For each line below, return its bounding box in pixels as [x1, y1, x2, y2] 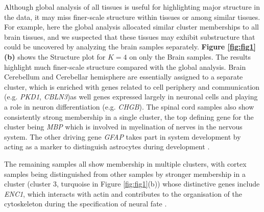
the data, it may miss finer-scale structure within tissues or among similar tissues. [4, 11, 260, 22]
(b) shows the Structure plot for [4, 51, 106, 62]
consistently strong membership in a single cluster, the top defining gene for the [4, 111, 254, 122]
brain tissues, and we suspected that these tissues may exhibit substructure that [4, 31, 255, 42]
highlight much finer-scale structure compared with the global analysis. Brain [4, 61, 246, 72]
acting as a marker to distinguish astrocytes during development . [4, 141, 210, 152]
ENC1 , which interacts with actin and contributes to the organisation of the [4, 188, 242, 199]
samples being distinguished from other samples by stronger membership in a [4, 168, 246, 179]
